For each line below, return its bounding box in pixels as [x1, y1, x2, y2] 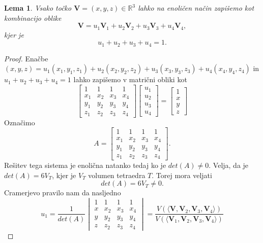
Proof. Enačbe [4, 53, 48, 63]
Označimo [4, 117, 35, 127]
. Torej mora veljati [152, 169, 212, 180]
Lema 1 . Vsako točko [4, 3, 72, 13]
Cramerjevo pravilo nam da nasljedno [4, 187, 121, 198]
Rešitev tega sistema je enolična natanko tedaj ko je [4, 160, 166, 170]
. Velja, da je [209, 160, 249, 170]
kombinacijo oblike [4, 12, 62, 23]
